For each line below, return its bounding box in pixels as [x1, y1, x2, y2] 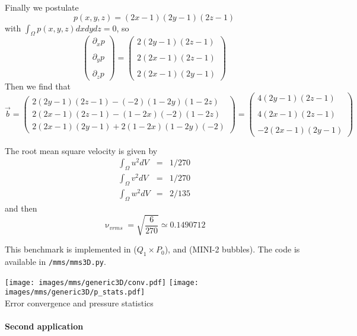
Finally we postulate [5, 1, 79, 13]
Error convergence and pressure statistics [5, 297, 154, 309]
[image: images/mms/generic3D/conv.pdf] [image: [5, 278, 199, 287]
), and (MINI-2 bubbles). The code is [164, 243, 300, 255]
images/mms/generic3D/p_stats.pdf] [5, 288, 145, 297]
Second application [5, 320, 84, 332]
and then [5, 202, 37, 215]
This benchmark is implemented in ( [5, 243, 137, 255]
